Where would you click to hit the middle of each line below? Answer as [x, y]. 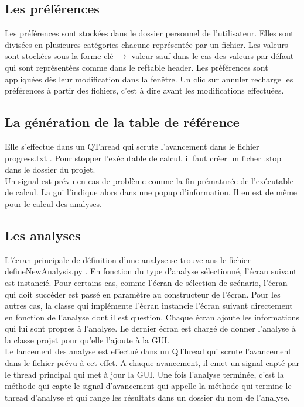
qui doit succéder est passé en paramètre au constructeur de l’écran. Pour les [143, 294]
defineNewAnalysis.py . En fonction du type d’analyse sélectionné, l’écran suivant [151, 271]
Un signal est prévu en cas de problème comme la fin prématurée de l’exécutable [149, 180]
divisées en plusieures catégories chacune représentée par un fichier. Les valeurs [146, 44]
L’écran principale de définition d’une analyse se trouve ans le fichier [128, 259]
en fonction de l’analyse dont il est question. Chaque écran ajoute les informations [152, 317]
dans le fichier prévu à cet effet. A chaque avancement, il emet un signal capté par [152, 363]
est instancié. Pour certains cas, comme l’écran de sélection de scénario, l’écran [146, 282]
